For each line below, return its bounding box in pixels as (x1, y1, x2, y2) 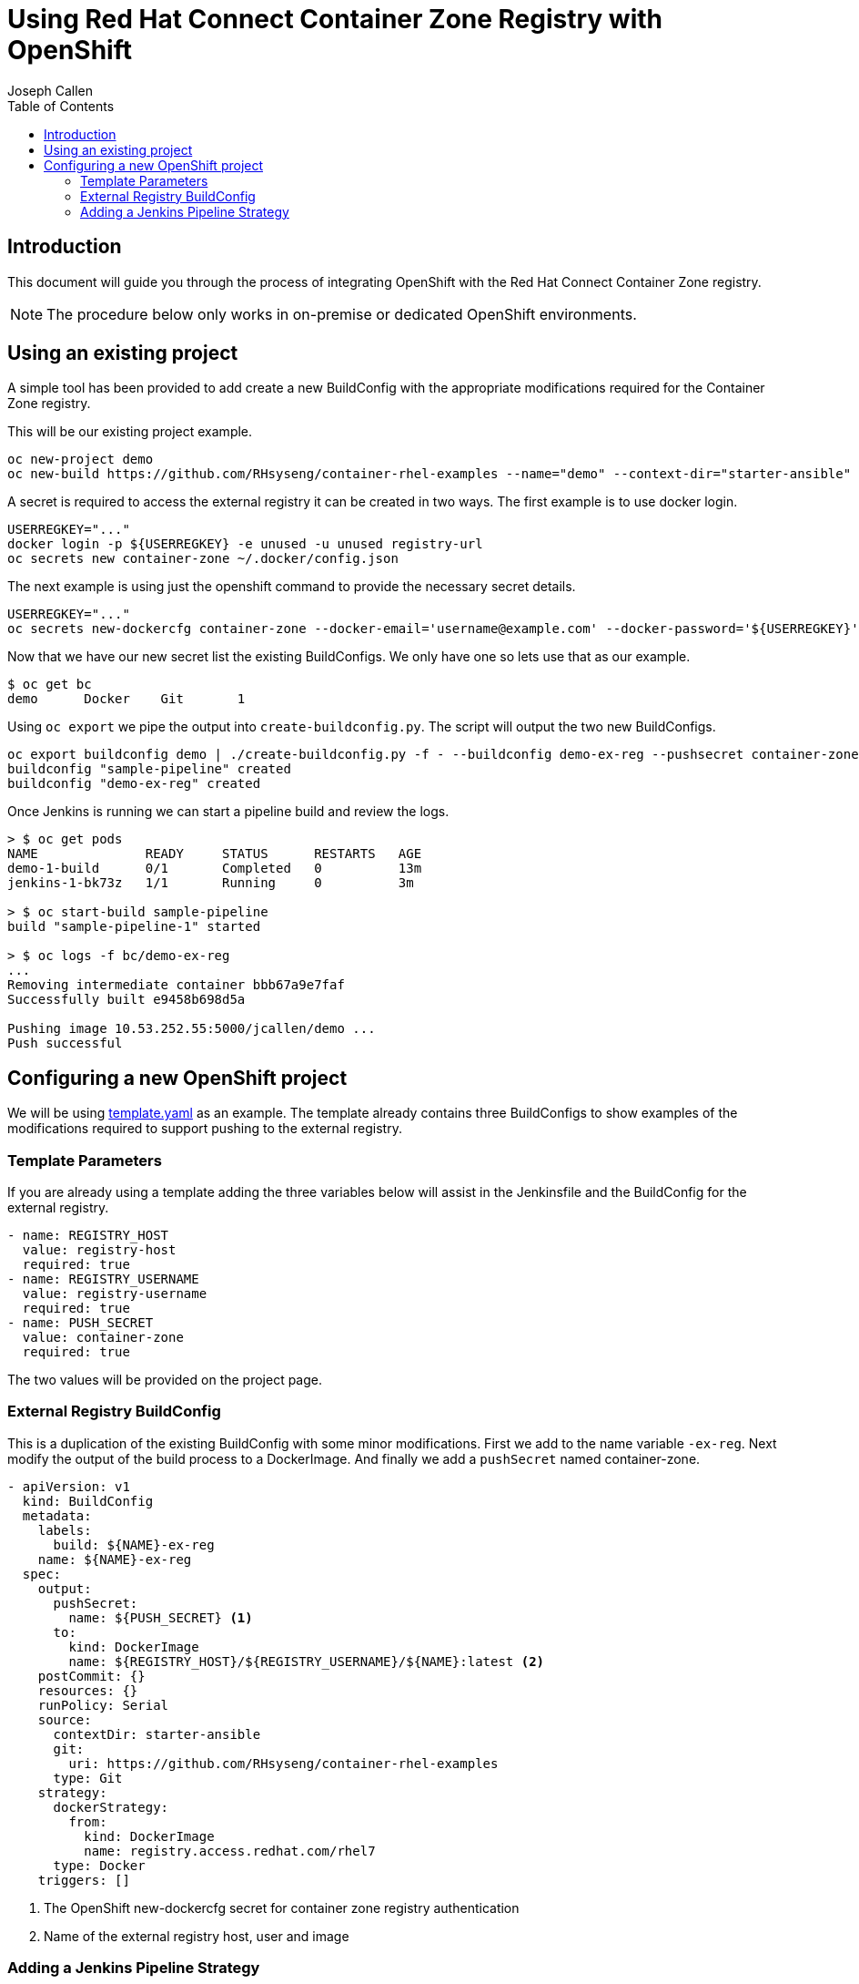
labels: (37, 1522, 92, 1538)
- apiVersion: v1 (7, 1478, 130, 1494)
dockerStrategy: (53, 1799, 169, 1815)
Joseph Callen (7, 82, 94, 98)
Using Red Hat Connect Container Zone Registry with (7, 4, 662, 35)
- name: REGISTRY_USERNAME (7, 1272, 199, 1287)
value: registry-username (22, 1286, 207, 1302)
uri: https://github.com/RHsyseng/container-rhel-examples (68, 1755, 499, 1771)
